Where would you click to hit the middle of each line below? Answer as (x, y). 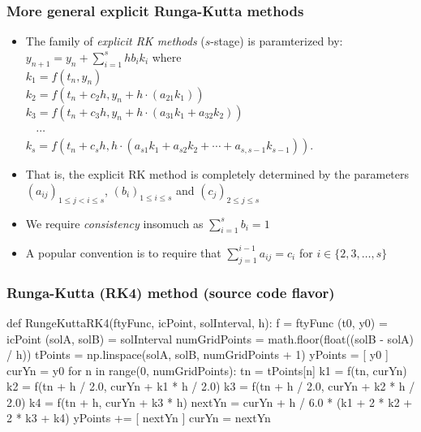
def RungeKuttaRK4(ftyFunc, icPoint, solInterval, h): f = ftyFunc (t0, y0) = (197, 322)
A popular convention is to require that (123, 252)
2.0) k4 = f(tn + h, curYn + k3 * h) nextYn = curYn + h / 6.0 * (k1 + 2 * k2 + (210, 402)
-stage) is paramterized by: (277, 41)
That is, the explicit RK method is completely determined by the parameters (217, 174)
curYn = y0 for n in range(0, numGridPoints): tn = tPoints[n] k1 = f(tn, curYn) (207, 370)
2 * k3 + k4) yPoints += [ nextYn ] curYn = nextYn (139, 418)
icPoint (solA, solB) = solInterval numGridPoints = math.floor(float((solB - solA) (210, 338)
